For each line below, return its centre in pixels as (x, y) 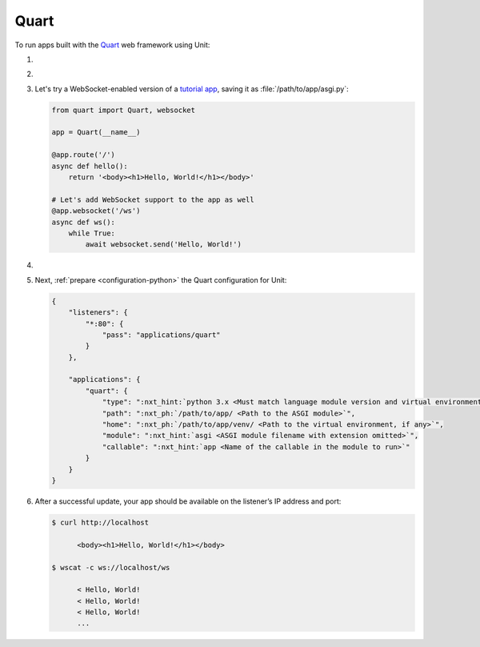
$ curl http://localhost (100, 522)
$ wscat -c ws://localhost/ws (111, 567)
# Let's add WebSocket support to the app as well (153, 199)
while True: (92, 233)
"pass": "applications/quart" (161, 335)
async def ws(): (84, 222)
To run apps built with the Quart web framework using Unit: (112, 45)
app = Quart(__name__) (96, 133)
